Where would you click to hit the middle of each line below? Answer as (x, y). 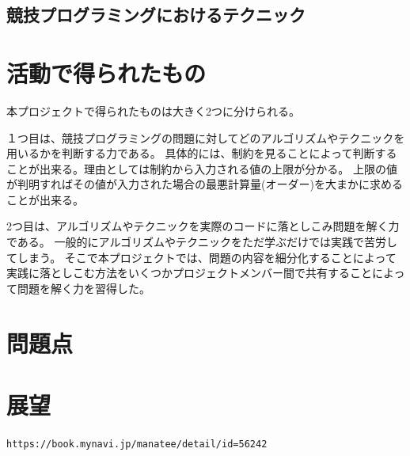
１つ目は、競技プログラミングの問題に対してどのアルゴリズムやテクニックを (206, 137)
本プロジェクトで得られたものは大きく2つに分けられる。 (153, 110)
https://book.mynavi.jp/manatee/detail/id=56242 (137, 444)
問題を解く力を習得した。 (84, 288)
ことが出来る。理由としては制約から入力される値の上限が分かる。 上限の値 (202, 168)
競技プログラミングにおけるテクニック (156, 15)
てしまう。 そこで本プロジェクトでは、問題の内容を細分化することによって (201, 257)
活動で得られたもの (106, 72)
